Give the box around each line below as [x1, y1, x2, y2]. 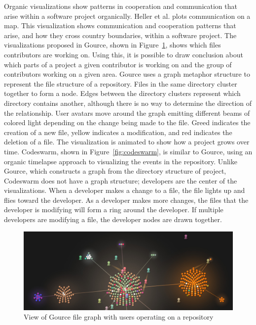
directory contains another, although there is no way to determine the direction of [4, 97, 252, 108]
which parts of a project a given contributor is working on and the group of [4, 59, 232, 69]
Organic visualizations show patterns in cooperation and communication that [4, 1, 237, 11]
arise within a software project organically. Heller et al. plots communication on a [4, 10, 251, 21]
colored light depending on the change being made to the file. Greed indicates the [4, 117, 251, 128]
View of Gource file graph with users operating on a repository [24, 312, 214, 322]
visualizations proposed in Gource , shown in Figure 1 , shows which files [4, 40, 221, 50]
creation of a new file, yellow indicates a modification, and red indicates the [4, 127, 232, 137]
